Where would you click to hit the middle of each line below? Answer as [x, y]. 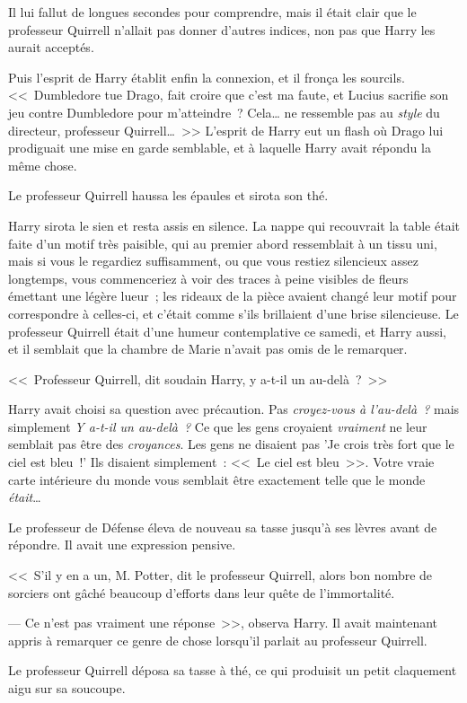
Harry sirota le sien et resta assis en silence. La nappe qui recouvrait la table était [234, 225]
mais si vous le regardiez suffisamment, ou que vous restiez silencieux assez [213, 261]
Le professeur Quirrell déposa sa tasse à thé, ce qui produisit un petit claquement [233, 670]
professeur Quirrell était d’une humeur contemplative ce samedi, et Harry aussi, [227, 331]
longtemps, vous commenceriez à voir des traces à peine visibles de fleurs [208, 278]
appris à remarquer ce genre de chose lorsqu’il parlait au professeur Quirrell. [218, 640]
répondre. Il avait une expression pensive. [122, 545]
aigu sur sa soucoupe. [67, 688]
